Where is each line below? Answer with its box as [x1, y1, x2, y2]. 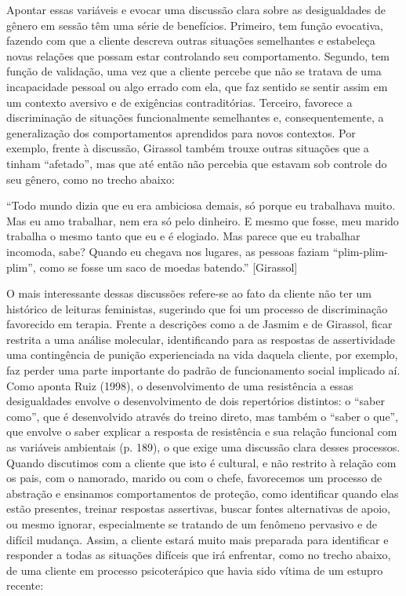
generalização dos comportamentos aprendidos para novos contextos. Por [6, 124, 356, 141]
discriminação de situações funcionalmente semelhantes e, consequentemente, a [6, 109, 384, 126]
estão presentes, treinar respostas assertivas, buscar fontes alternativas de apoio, [6, 500, 390, 517]
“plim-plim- [332, 243, 389, 259]
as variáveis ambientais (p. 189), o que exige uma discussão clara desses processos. [6, 439, 401, 455]
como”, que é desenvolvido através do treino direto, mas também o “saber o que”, [6, 408, 399, 424]
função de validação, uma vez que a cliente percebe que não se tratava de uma [6, 63, 382, 79]
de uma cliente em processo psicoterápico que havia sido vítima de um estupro [6, 561, 383, 578]
